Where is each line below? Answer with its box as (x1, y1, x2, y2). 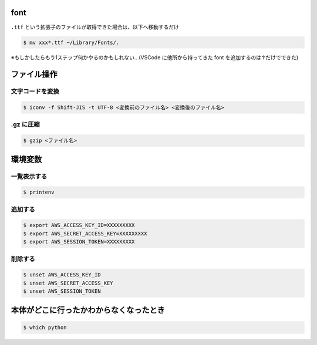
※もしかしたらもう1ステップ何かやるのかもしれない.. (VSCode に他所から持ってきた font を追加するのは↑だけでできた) (11, 54, 299, 61)
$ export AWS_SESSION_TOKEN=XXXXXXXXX (23, 238, 135, 245)
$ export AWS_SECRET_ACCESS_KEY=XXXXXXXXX (23, 230, 147, 237)
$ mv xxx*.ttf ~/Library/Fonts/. (23, 39, 120, 46)
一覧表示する (11, 172, 48, 180)
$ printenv (23, 189, 55, 196)
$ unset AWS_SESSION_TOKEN (23, 288, 101, 295)
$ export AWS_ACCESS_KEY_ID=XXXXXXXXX (23, 222, 135, 229)
